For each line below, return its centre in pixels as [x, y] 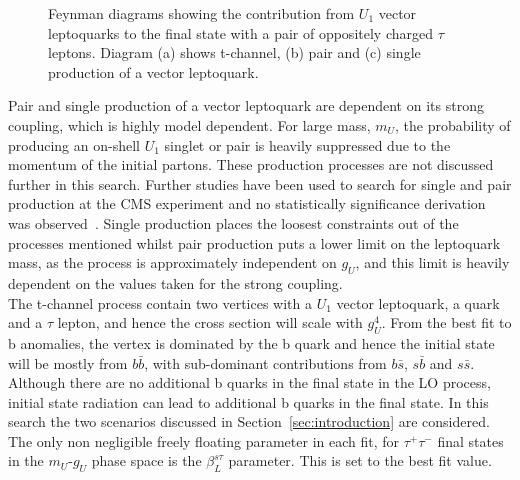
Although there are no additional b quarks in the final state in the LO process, [249, 382]
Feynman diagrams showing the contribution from [201, 13]
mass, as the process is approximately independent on [172, 262]
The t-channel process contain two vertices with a [160, 302]
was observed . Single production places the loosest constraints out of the [233, 222]
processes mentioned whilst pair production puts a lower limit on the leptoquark [254, 242]
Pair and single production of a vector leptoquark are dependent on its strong [246, 105]
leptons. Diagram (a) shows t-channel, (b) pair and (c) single [234, 52]
